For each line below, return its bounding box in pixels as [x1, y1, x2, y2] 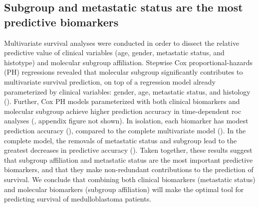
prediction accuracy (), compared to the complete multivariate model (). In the [4, 125, 246, 135]
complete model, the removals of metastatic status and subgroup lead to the [4, 135, 237, 145]
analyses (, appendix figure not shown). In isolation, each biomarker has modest [4, 115, 249, 126]
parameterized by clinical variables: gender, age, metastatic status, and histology [4, 86, 251, 97]
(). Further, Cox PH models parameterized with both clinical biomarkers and [4, 96, 240, 106]
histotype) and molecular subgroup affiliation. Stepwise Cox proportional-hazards [4, 57, 253, 67]
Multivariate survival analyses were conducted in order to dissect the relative [4, 37, 240, 48]
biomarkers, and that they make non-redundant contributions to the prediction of [4, 164, 254, 175]
